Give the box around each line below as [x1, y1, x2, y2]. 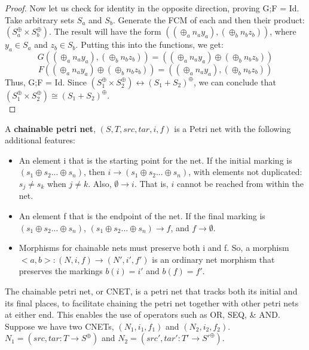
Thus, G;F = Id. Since [5, 75, 87, 88]
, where [270, 25, 296, 38]
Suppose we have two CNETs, [5, 320, 114, 332]
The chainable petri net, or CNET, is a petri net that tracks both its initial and [5, 284, 298, 297]
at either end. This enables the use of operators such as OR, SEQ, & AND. [5, 308, 280, 321]
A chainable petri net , [5, 122, 96, 134]
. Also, [88, 177, 112, 189]
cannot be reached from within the [176, 177, 304, 189]
